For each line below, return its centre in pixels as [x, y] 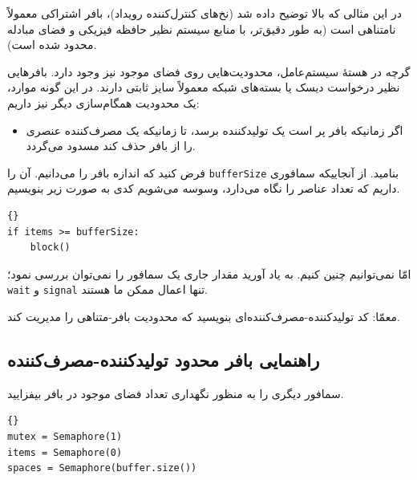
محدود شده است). [52, 45]
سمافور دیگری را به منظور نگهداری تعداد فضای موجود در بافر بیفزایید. [176, 393]
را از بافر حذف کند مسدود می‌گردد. [111, 146]
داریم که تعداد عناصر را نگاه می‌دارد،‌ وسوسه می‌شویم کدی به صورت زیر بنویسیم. [204, 188]
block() [50, 248]
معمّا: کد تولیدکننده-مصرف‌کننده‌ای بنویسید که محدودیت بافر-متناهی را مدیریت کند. [204, 317]
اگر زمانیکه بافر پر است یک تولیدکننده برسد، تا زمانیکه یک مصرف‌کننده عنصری [215, 130]
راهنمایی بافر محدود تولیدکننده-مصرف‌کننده [164, 360]
